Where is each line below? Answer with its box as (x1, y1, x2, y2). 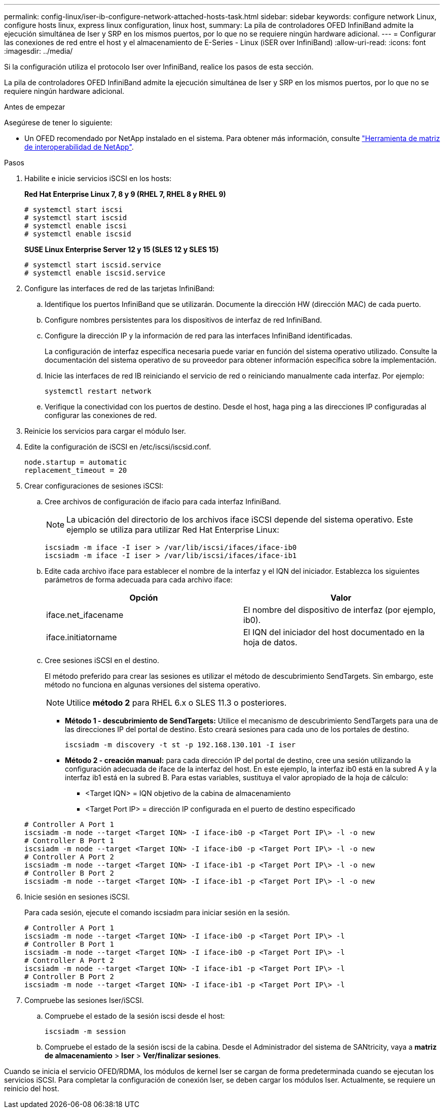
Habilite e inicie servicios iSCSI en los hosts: (24, 174, 172, 183)
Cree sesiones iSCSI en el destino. (45, 656, 159, 665)
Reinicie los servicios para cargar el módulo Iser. (24, 427, 186, 435)
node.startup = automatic (24, 458, 127, 466)
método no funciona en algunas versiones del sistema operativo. (45, 680, 261, 689)
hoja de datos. (243, 637, 298, 647)
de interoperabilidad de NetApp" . (24, 143, 134, 151)
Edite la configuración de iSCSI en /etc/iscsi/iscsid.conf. (24, 442, 211, 451)
